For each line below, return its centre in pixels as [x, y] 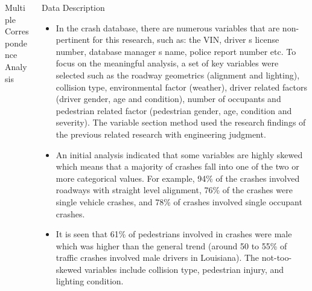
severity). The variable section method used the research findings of [181, 122]
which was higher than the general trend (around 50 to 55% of [171, 245]
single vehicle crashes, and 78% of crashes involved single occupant [179, 201]
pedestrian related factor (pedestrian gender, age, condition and [174, 110]
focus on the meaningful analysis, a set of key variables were [167, 63]
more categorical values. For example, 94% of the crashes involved [178, 178]
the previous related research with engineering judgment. [161, 134]
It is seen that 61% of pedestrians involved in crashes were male [174, 234]
